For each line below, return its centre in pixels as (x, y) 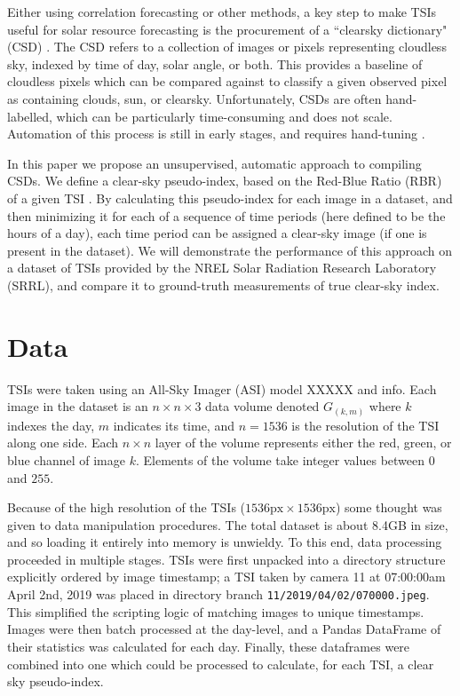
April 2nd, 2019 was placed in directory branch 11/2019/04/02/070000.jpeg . (218, 594)
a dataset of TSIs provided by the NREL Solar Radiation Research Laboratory (222, 268)
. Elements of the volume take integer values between (280, 459)
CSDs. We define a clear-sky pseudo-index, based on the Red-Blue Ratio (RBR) (225, 181)
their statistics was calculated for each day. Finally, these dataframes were (209, 646)
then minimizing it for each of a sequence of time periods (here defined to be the (226, 215)
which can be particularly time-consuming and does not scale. (224, 116)
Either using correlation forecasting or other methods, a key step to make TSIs (222, 12)
